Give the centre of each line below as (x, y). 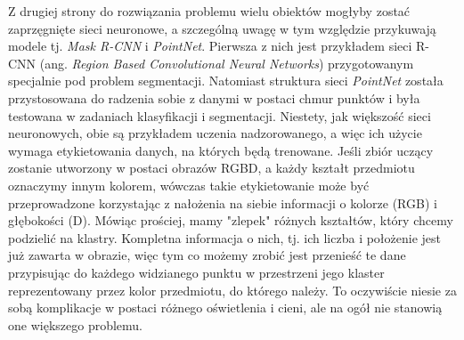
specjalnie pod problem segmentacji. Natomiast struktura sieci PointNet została (226, 81)
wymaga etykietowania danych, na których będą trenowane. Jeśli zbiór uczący (221, 150)
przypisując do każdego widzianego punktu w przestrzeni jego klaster (196, 272)
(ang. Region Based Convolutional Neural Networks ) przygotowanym (227, 63)
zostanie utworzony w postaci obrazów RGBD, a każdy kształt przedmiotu (212, 168)
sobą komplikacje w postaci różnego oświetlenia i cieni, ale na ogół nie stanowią (225, 308)
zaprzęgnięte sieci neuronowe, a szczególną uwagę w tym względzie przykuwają (222, 28)
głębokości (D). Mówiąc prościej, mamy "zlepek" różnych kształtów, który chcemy (231, 220)
